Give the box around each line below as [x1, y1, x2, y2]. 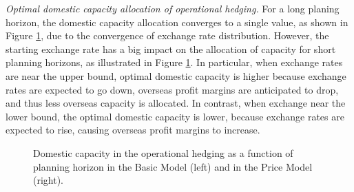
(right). [33, 173, 64, 187]
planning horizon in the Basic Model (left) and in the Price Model [33, 159, 313, 173]
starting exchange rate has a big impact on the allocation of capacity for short [6, 41, 336, 56]
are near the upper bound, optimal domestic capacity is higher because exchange [6, 68, 346, 83]
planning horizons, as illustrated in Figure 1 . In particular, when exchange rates [6, 55, 343, 70]
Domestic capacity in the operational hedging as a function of [33, 145, 293, 160]
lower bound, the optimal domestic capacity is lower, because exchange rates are [6, 109, 344, 123]
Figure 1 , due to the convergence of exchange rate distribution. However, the [6, 28, 329, 43]
